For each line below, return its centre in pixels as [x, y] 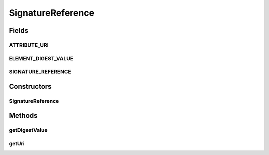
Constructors [30, 86]
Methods [23, 115]
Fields [19, 31]
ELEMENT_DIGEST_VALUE [41, 58]
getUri [17, 143]
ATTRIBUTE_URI [29, 45]
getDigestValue [28, 130]
